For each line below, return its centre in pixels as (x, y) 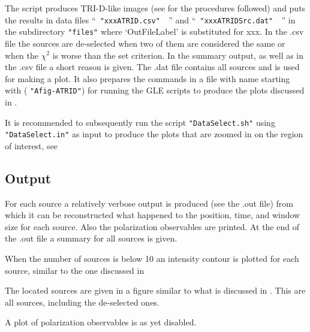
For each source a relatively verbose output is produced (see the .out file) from (149, 203)
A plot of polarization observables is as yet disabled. (101, 322)
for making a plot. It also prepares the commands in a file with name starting (148, 78)
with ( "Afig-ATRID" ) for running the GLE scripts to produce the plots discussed (155, 90)
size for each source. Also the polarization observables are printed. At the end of (152, 226)
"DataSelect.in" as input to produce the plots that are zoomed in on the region (154, 134)
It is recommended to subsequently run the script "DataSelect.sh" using (140, 122)
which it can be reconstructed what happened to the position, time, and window (153, 215)
